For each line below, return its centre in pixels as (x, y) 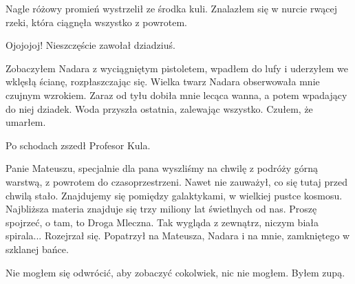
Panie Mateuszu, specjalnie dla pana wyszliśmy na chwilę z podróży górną (162, 168)
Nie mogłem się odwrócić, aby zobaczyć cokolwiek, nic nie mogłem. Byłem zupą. (175, 272)
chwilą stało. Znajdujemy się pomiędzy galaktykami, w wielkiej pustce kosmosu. (174, 195)
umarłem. (26, 122)
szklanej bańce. (37, 249)
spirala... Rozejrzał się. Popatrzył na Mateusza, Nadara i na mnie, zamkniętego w (178, 236)
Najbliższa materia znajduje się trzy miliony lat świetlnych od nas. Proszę (161, 209)
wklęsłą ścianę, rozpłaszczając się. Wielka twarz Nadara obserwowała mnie (163, 81)
